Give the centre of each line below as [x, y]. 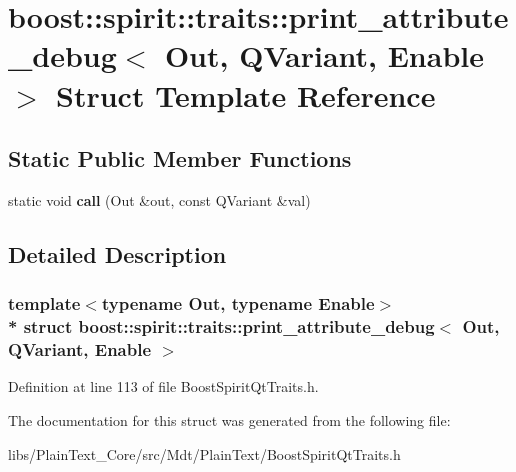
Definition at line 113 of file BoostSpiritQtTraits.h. [163, 386]
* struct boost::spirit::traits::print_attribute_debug [221, 326]
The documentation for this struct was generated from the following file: [229, 419]
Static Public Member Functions [180, 158]
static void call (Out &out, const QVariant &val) [159, 199]
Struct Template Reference [246, 94]
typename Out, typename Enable [238, 303]
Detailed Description [117, 253]
